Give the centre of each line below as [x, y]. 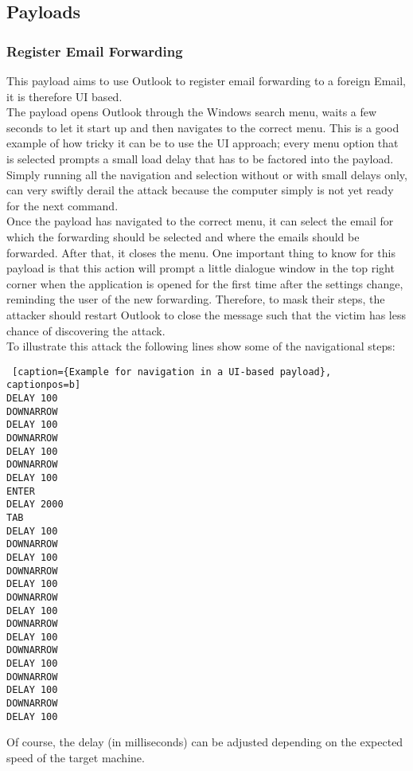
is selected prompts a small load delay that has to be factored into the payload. [200, 158]
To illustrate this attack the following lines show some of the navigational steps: [201, 346]
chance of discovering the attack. [86, 330]
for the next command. [62, 205]
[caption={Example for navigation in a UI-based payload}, [172, 372]
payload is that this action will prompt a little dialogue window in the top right [201, 268]
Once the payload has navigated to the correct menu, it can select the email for [200, 221]
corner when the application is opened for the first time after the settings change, [205, 283]
